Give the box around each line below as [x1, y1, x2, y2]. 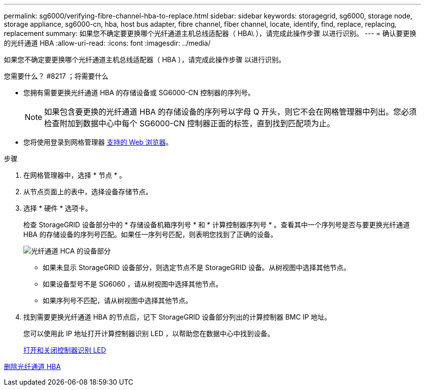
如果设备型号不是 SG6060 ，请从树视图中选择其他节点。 [43, 280, 223, 288]
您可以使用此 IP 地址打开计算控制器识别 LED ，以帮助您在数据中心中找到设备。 [23, 329, 274, 338]
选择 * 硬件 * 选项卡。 [23, 204, 92, 212]
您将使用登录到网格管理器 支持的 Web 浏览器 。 [23, 138, 173, 146]
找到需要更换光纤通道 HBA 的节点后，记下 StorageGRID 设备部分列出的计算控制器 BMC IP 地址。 [23, 313, 331, 321]
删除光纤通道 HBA [4, 362, 61, 371]
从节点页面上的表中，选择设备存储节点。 [23, 187, 152, 196]
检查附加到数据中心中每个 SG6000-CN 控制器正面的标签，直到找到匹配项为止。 [44, 119, 335, 128]
